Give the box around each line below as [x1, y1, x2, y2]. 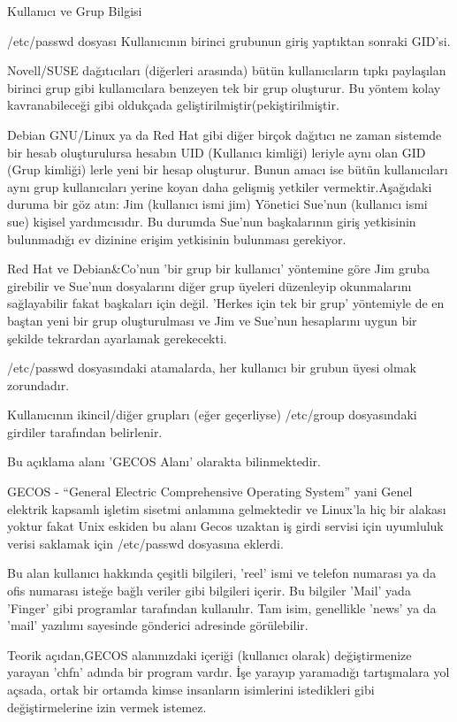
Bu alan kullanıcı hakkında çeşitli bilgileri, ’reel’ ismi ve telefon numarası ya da [7, 564, 437, 582]
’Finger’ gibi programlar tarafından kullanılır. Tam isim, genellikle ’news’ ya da [7, 598, 437, 617]
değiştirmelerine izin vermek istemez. [7, 697, 207, 716]
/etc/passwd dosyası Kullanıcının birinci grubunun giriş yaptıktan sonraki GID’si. [7, 31, 451, 50]
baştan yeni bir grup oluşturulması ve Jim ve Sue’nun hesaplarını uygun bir [7, 311, 417, 329]
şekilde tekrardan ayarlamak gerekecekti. [7, 328, 227, 347]
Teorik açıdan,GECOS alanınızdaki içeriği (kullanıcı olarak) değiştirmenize [7, 645, 412, 664]
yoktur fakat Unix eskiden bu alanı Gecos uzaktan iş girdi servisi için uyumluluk [7, 517, 444, 535]
